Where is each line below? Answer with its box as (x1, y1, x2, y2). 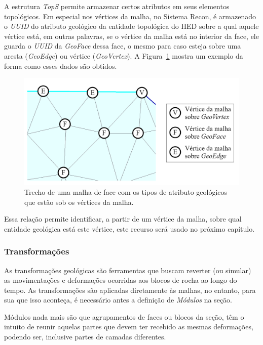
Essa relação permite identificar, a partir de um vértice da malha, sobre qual (4, 213, 242, 224)
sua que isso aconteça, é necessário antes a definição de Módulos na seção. (4, 294, 233, 305)
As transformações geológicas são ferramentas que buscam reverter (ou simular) (4, 265, 251, 275)
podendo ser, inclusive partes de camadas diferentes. (4, 331, 166, 342)
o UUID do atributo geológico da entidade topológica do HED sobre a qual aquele (4, 21, 259, 31)
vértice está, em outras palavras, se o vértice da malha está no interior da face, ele (4, 30, 259, 41)
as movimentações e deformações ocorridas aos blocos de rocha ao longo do (4, 275, 237, 285)
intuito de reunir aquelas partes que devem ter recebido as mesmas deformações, (4, 321, 253, 332)
